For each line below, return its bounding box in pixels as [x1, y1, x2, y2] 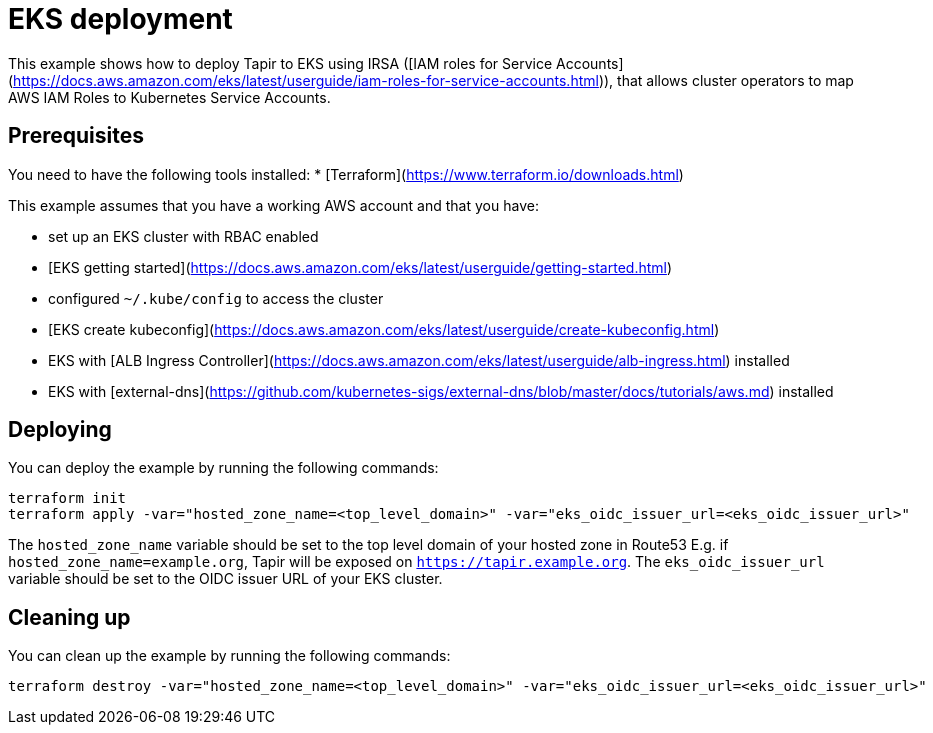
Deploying [8, 417, 112, 443]
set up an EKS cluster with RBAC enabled [48, 227, 319, 245]
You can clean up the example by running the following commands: [8, 647, 451, 665]
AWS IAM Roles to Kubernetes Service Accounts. [8, 88, 331, 106]
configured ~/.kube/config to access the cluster [48, 289, 384, 307]
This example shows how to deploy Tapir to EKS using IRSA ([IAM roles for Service [8, 54, 553, 72]
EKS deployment [8, 2, 233, 36]
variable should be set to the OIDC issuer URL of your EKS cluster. [8, 570, 443, 588]
